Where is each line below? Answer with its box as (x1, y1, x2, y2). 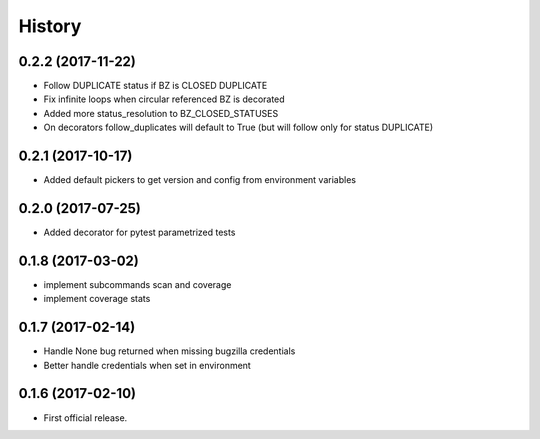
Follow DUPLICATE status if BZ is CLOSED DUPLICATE (43, 80, 268, 92)
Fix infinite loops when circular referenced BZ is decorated (43, 93, 285, 105)
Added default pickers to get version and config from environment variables (43, 174, 357, 186)
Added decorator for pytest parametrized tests (43, 226, 236, 239)
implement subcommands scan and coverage (43, 278, 232, 290)
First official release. (43, 411, 128, 424)
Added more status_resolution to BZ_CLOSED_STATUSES (43, 107, 279, 119)
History (18, 15, 82, 37)
